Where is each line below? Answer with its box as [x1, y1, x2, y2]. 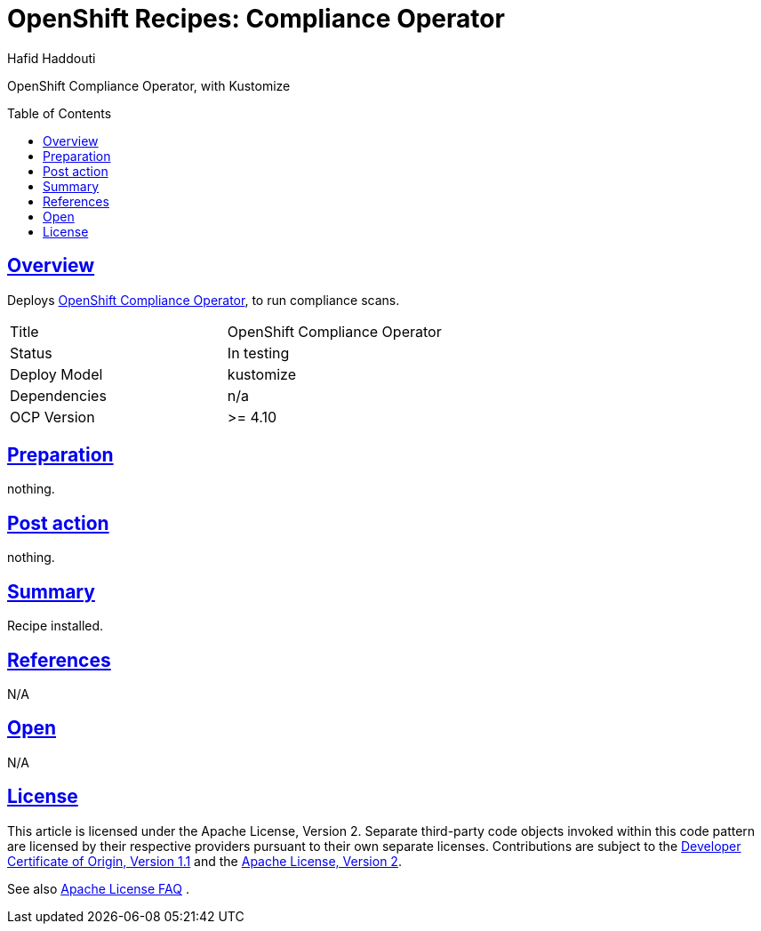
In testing [227, 343, 290, 362]
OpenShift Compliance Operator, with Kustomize [7, 77, 291, 93]
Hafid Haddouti [7, 50, 96, 66]
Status [10, 343, 52, 362]
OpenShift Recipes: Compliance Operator [7, 4, 505, 34]
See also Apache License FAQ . [7, 880, 189, 896]
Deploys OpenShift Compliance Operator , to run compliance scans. [7, 292, 400, 308]
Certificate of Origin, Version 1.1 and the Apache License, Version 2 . [7, 853, 402, 869]
